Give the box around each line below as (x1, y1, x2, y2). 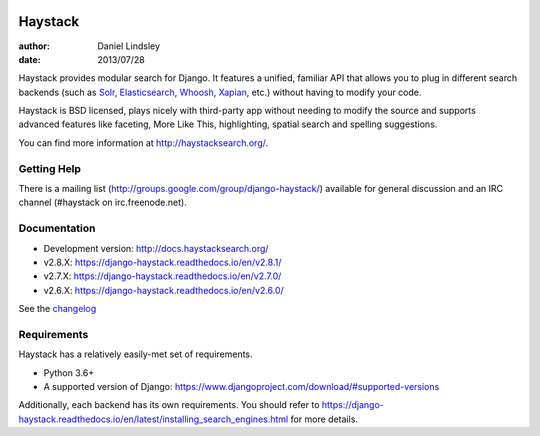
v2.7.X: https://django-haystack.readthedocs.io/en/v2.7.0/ (43, 270, 282, 282)
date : (18, 53, 41, 65)
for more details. (290, 413, 359, 425)
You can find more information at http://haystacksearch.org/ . (18, 136, 269, 149)
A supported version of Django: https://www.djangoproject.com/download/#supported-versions (43, 381, 440, 393)
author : (18, 40, 50, 52)
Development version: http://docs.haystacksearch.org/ (43, 242, 269, 254)
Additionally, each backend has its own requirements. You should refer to (18, 399, 320, 411)
